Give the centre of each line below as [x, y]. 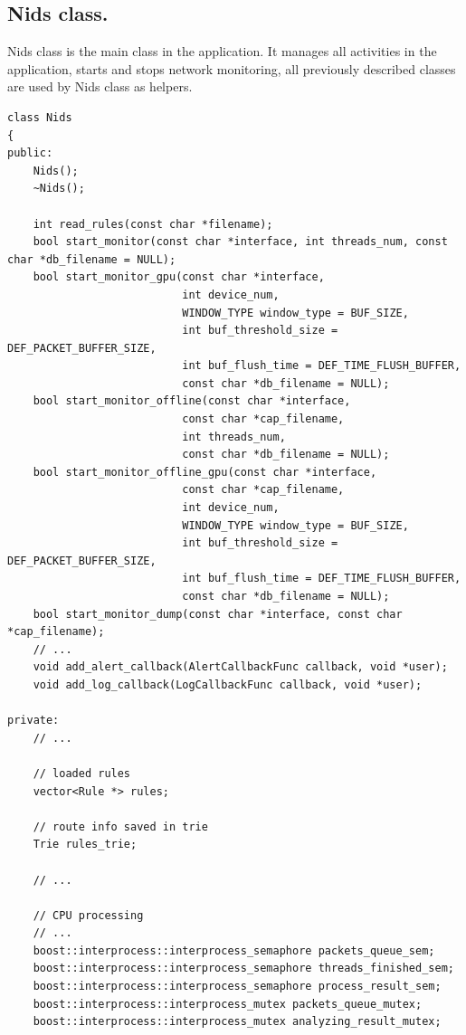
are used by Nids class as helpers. [100, 86]
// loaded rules [82, 773]
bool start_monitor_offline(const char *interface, [192, 401]
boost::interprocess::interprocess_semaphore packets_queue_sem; [234, 950]
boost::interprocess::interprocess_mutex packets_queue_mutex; [228, 1004]
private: [33, 721]
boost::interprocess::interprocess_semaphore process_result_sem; [237, 987]
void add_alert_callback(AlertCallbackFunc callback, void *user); [240, 667]
